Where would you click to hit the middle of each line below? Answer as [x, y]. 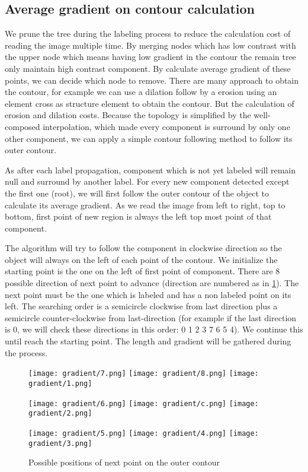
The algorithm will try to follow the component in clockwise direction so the [143, 248]
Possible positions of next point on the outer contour [124, 462]
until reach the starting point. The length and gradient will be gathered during [148, 341]
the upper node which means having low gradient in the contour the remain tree [150, 57]
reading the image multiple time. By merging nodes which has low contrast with [150, 45]
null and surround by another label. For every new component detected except [147, 181]
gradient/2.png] [60, 414]
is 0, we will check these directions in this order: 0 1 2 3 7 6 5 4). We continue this [154, 329]
